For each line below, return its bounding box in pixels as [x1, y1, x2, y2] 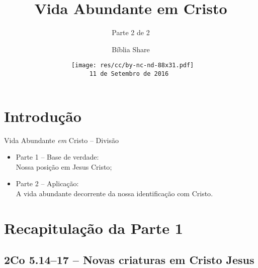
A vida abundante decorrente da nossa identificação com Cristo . [16, 188, 213, 198]
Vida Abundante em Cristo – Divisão [4, 135, 119, 145]
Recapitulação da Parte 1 [4, 217, 183, 238]
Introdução [4, 105, 81, 126]
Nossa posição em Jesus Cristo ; [16, 161, 112, 172]
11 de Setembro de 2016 [89, 70, 169, 77]
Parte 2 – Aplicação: [16, 178, 79, 189]
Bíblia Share [112, 44, 150, 54]
